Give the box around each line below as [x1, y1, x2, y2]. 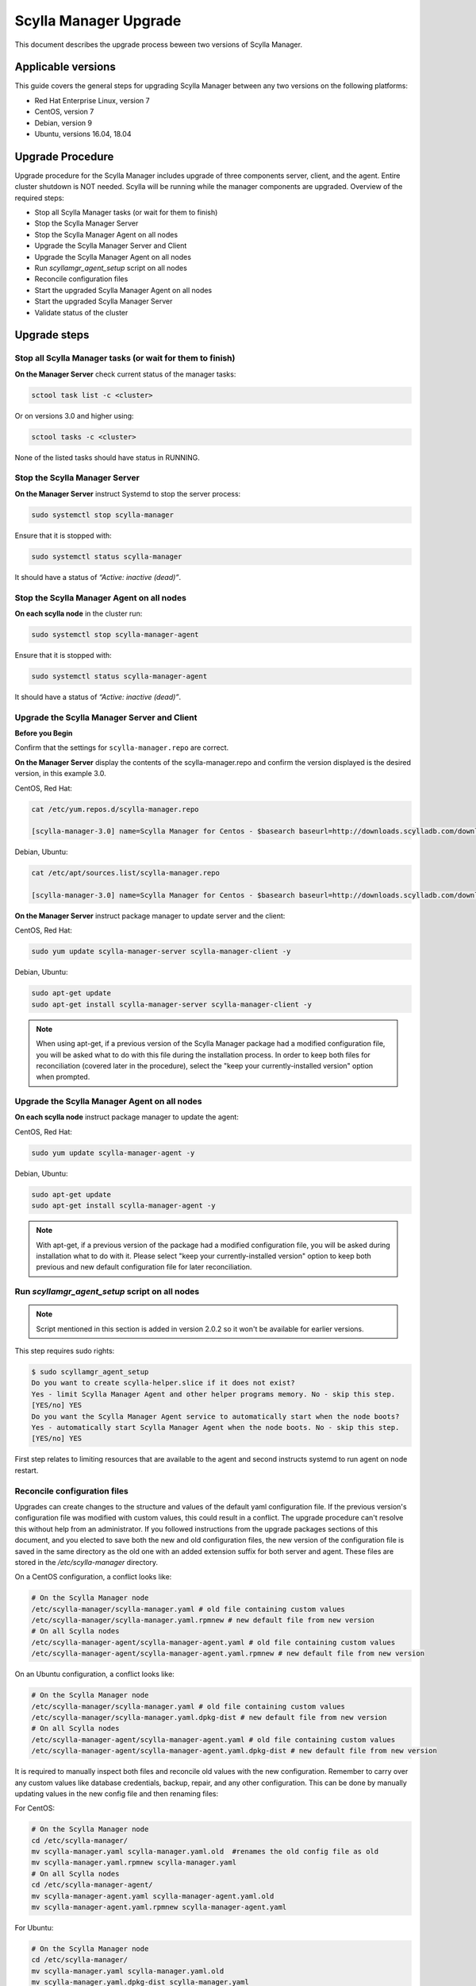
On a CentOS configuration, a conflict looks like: [14, 1572, 172, 1582]
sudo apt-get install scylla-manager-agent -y [31, 1201, 216, 1211]
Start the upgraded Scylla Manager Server [34, 296, 173, 306]
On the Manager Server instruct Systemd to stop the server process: [14, 489, 241, 498]
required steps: [14, 193, 65, 203]
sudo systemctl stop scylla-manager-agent [31, 630, 199, 639]
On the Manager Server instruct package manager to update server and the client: [14, 911, 286, 921]
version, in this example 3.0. [14, 769, 106, 779]
